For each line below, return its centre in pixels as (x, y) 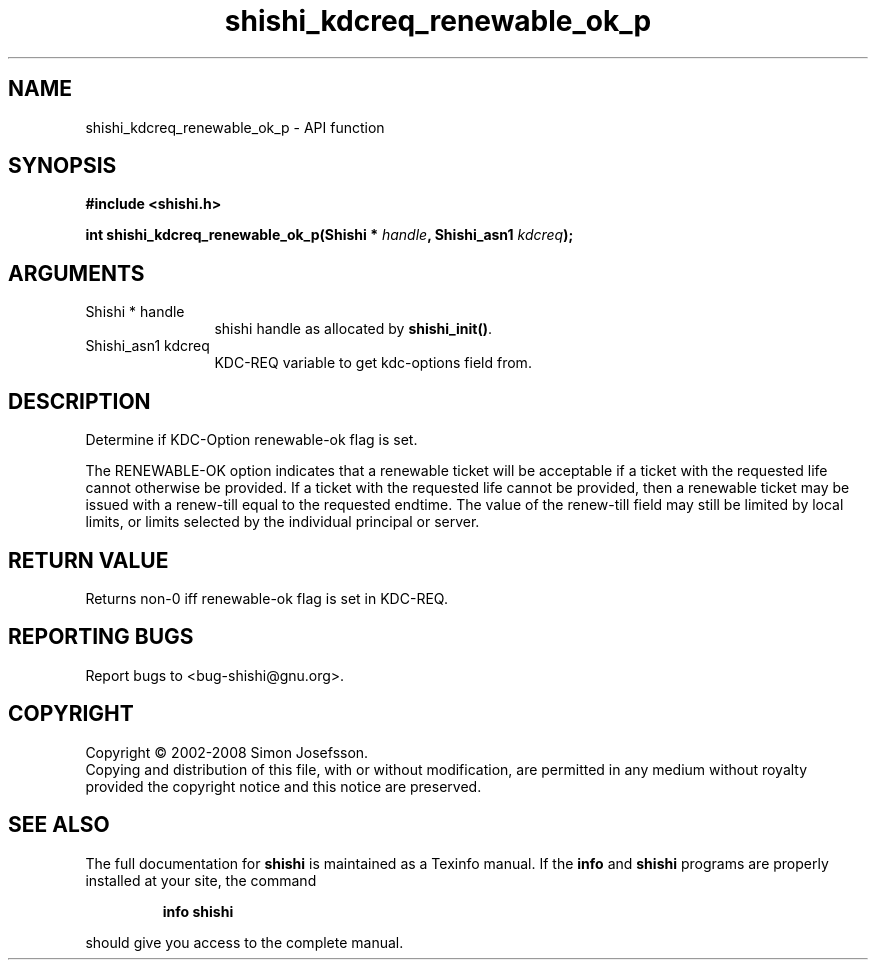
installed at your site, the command (201, 880)
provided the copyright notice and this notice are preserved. (283, 786)
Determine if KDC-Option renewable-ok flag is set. (251, 440)
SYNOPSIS (62, 166)
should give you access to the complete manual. (244, 942)
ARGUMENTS (76, 273)
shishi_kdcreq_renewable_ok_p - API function (235, 127)
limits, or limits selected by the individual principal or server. (282, 522)
